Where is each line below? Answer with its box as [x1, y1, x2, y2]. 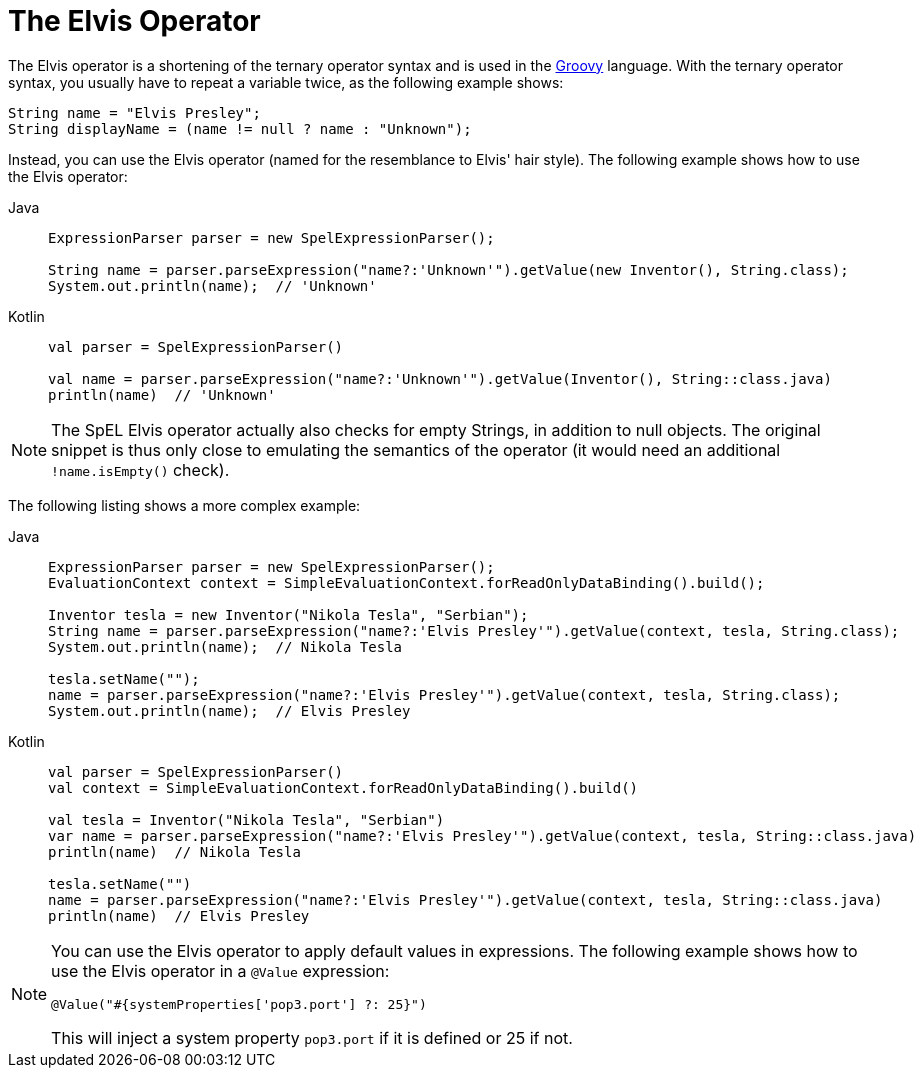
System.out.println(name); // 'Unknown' [48, 277, 377, 294]
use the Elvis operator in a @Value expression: [51, 960, 390, 981]
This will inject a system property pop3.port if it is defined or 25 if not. [51, 1027, 573, 1048]
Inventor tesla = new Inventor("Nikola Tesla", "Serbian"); [48, 606, 529, 623]
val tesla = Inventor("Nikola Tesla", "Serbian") [48, 811, 445, 828]
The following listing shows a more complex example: [8, 496, 361, 514]
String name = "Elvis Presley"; [8, 104, 261, 121]
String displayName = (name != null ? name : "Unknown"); [8, 120, 472, 137]
